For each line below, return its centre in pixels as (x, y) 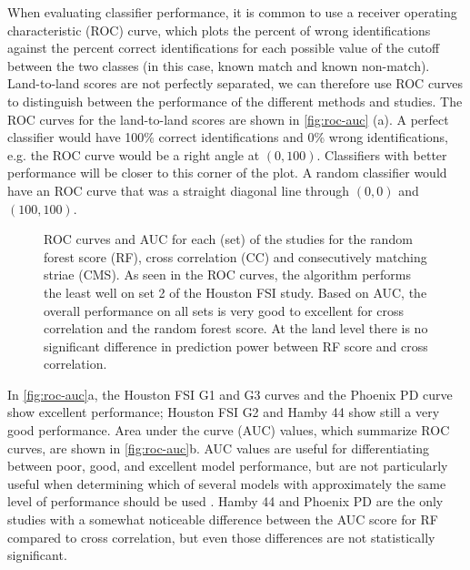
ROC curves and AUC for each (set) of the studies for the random (228, 239)
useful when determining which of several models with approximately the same (227, 483)
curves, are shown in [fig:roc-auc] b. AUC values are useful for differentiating (219, 448)
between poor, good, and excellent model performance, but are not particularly (228, 466)
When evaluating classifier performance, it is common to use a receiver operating (232, 12)
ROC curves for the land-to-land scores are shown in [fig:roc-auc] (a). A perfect (228, 119)
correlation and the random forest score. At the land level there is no (236, 328)
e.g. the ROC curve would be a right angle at (134, 154)
